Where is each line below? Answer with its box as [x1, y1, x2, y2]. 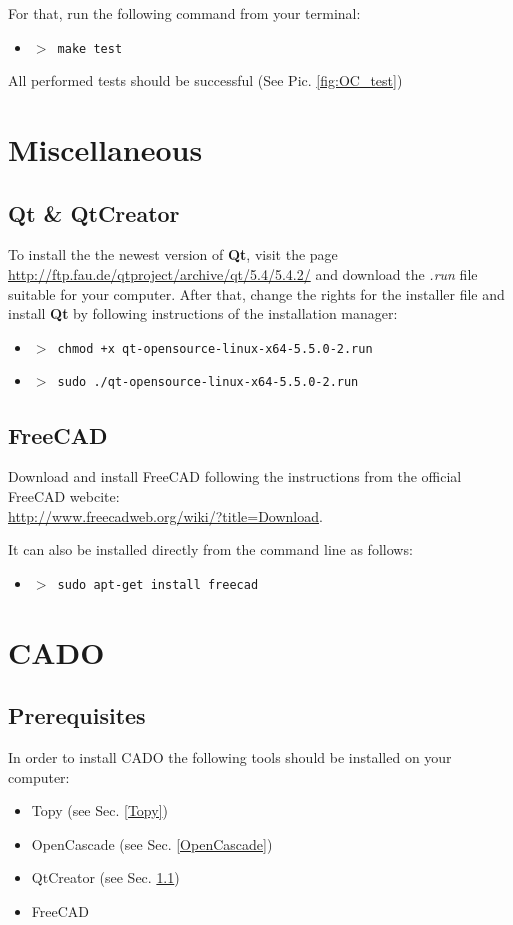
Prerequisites [8, 700, 146, 731]
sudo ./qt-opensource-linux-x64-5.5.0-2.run [57, 375, 359, 390]
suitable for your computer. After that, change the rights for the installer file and [8, 283, 505, 304]
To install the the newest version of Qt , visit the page [8, 244, 338, 265]
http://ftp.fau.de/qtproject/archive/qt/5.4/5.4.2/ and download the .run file [8, 264, 478, 285]
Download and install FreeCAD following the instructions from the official [8, 466, 462, 487]
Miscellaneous [8, 129, 203, 170]
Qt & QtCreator [8, 197, 180, 228]
